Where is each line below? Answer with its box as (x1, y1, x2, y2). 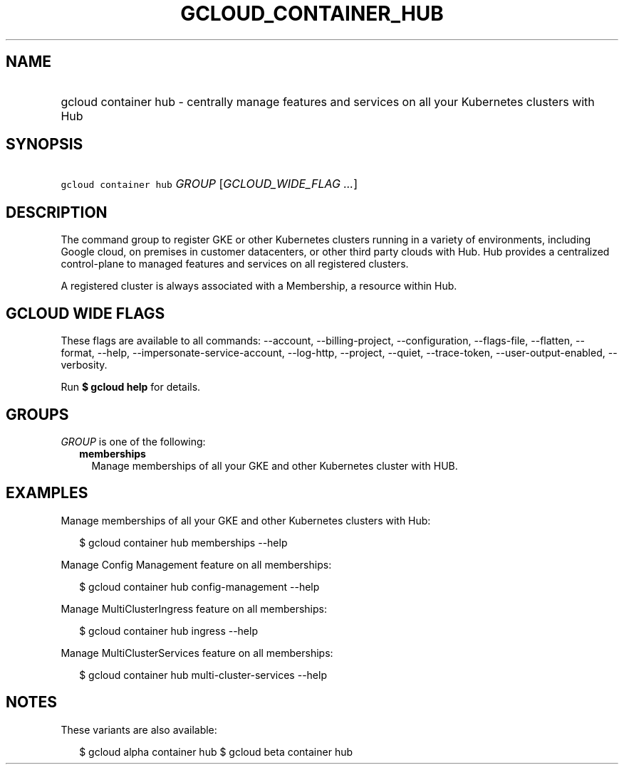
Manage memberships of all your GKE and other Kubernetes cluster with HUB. (91, 459, 458, 472)
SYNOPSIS (6, 135, 83, 154)
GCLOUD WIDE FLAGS (6, 304, 165, 322)
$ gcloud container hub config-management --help (79, 580, 320, 593)
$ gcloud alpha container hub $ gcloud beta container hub (79, 745, 353, 758)
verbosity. (61, 359, 108, 371)
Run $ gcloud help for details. (61, 381, 201, 394)
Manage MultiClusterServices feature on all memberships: (61, 646, 333, 659)
